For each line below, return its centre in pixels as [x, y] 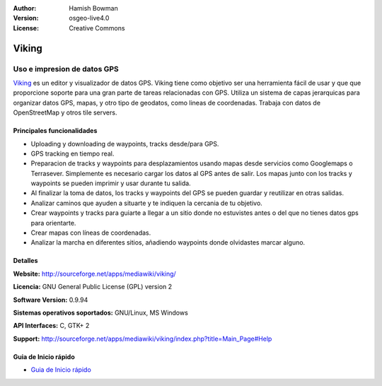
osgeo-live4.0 [89, 18]
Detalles [25, 261]
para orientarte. [53, 223]
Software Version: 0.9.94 [51, 300]
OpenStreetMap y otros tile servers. [65, 112]
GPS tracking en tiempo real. [73, 153]
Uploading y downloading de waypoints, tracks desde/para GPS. [125, 144]
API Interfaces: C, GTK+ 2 [51, 326]
